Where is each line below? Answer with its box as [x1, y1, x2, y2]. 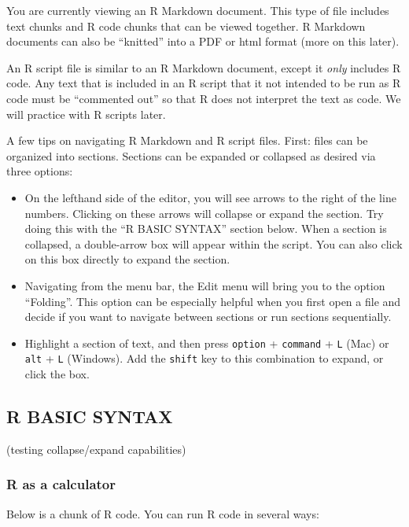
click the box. [24, 366, 90, 381]
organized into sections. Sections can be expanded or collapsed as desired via [6, 147, 376, 164]
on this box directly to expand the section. [24, 251, 230, 267]
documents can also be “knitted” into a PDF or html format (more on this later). [6, 33, 400, 50]
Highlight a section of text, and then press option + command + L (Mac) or [24, 334, 389, 351]
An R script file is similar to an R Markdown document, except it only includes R [6, 59, 401, 76]
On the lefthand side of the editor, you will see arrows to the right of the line [24, 189, 396, 205]
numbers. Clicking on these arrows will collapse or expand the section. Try [24, 205, 384, 221]
